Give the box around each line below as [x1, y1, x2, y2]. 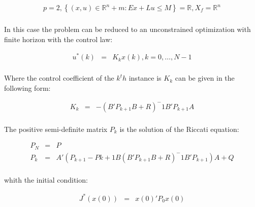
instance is [129, 73, 162, 83]
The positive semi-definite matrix [4, 123, 108, 134]
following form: [4, 82, 51, 93]
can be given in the [175, 73, 235, 83]
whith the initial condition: [4, 174, 88, 185]
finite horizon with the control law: [4, 33, 113, 44]
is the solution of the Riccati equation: [119, 123, 239, 134]
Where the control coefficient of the [4, 73, 114, 83]
